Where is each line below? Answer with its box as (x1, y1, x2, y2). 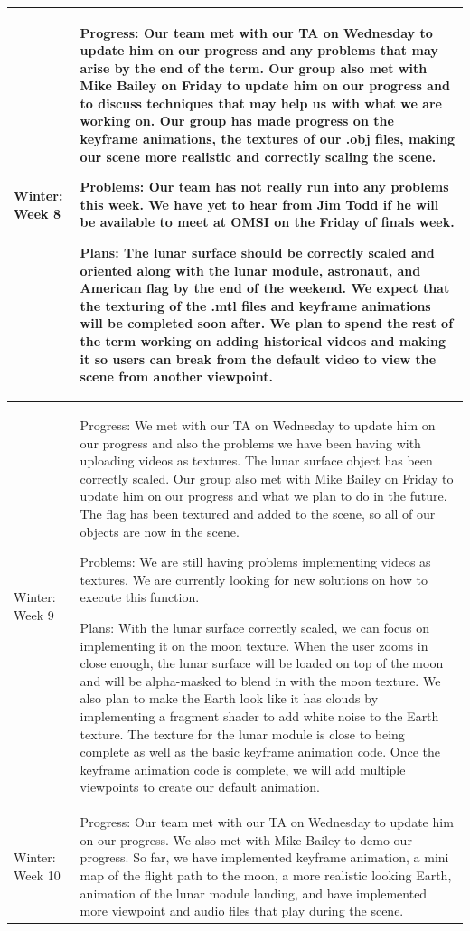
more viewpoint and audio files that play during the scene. (80, 901, 404, 920)
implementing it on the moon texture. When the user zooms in (80, 635, 428, 654)
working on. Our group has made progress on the (80, 111, 394, 130)
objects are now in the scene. (80, 522, 240, 541)
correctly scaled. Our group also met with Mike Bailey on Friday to (80, 468, 454, 487)
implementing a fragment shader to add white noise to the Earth (80, 706, 439, 725)
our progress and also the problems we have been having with (80, 433, 421, 452)
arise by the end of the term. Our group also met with (80, 58, 428, 77)
